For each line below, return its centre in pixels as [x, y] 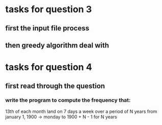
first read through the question [55, 86]
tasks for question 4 [49, 67]
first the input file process [47, 28]
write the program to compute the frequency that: [68, 100]
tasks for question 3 [49, 9]
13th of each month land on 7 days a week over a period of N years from [81, 111]
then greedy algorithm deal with [57, 45]
